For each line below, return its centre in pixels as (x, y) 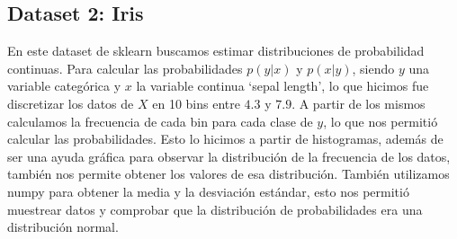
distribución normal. (63, 227)
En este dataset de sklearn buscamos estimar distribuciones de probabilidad (216, 51)
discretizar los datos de (71, 103)
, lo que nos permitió (381, 121)
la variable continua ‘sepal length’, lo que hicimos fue (282, 86)
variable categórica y (64, 86)
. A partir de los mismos (358, 103)
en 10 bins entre (196, 103)
